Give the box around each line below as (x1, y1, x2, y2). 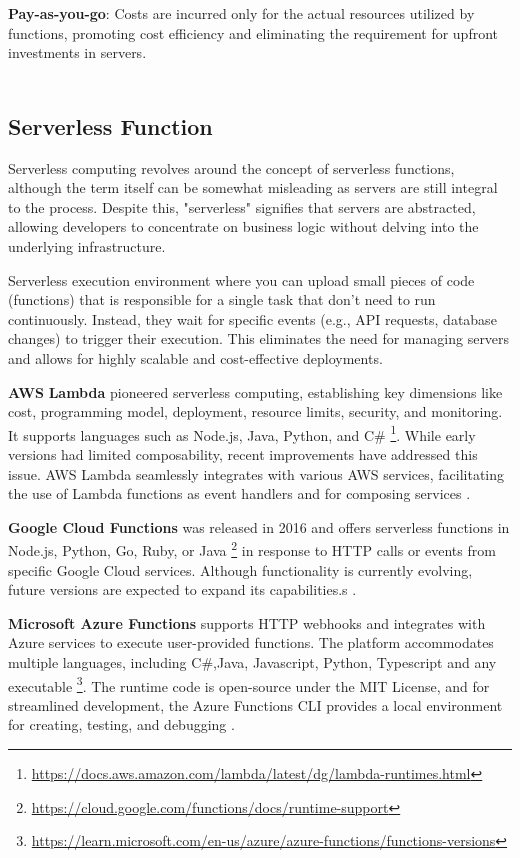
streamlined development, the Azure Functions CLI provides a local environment (8, 694, 503, 715)
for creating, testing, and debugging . (8, 714, 235, 735)
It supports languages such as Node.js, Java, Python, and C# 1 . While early (8, 421, 476, 445)
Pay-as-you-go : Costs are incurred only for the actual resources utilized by (8, 3, 475, 23)
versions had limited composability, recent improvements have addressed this (8, 443, 478, 464)
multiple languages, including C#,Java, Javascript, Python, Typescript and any (8, 651, 497, 672)
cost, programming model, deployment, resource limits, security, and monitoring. (8, 401, 503, 422)
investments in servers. (8, 42, 147, 63)
